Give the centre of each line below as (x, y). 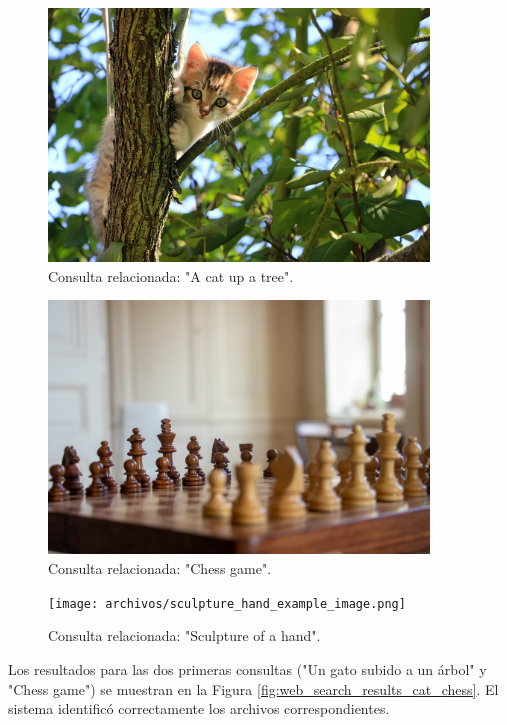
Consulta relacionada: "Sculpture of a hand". (184, 635)
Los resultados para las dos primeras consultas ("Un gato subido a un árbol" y (247, 668)
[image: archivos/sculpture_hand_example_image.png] (227, 603)
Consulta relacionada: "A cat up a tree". (171, 275)
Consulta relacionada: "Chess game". (160, 568)
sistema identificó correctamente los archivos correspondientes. (199, 708)
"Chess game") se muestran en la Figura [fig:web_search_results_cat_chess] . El (253, 688)
